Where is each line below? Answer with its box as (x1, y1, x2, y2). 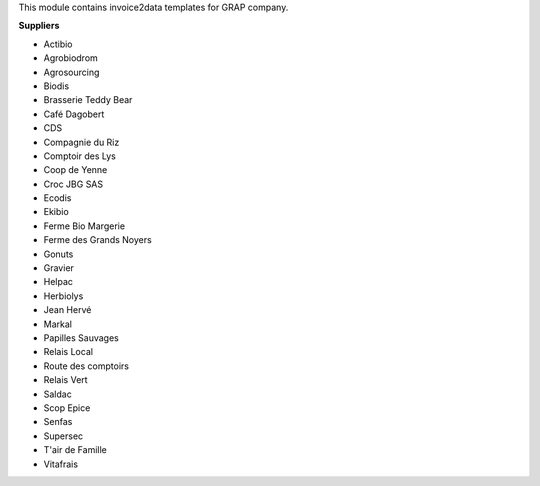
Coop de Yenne (43, 164, 108, 176)
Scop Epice (43, 401, 91, 414)
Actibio (43, 38, 73, 50)
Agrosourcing (43, 66, 100, 78)
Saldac (43, 388, 72, 400)
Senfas (43, 416, 73, 428)
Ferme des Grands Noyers (43, 234, 152, 246)
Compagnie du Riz (43, 136, 120, 148)
